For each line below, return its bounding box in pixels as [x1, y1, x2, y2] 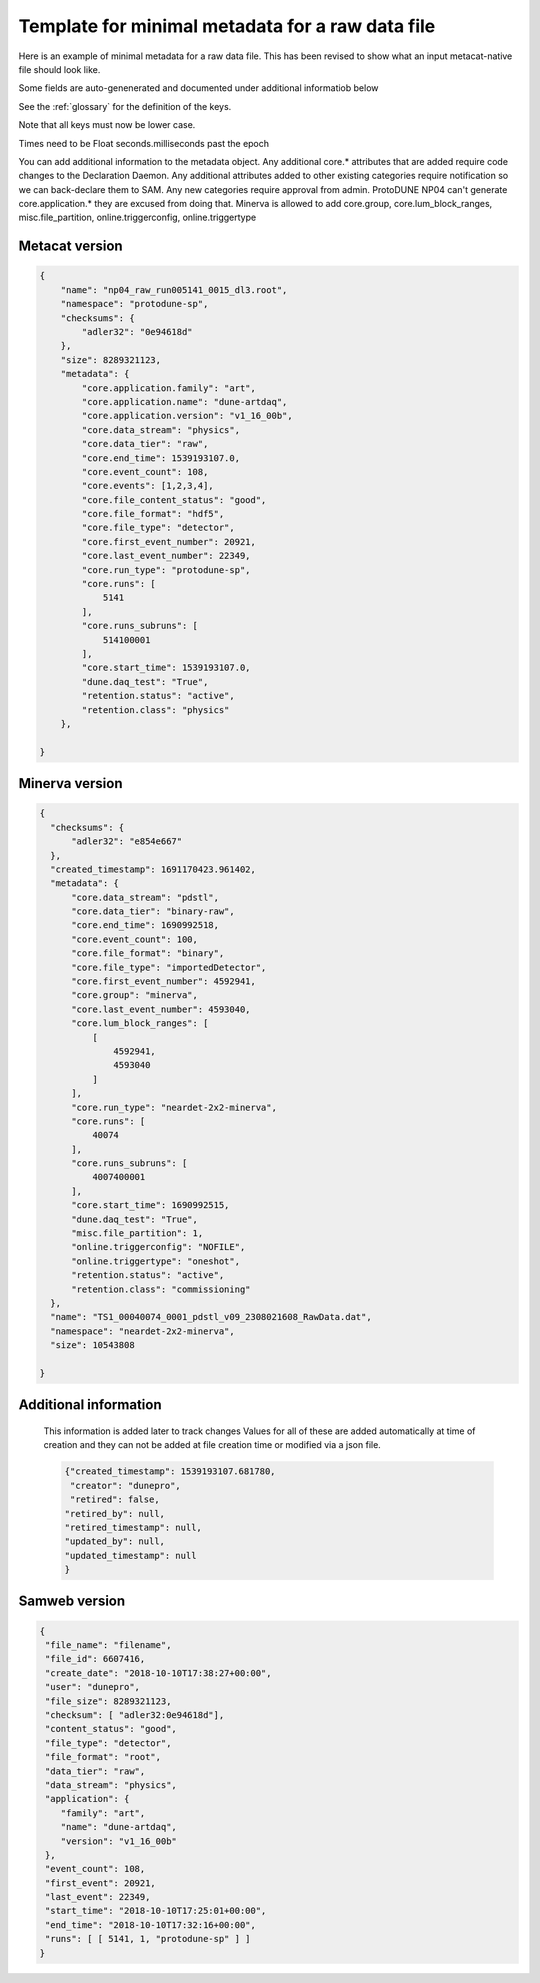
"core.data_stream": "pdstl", [71, 891, 220, 903]
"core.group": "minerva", [71, 990, 199, 1001]
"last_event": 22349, [45, 1891, 151, 1903]
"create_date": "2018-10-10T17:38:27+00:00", [45, 1667, 272, 1679]
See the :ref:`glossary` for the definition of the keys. [18, 100, 232, 112]
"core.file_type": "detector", [81, 522, 235, 534]
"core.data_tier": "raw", [81, 438, 209, 450]
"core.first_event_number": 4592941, [71, 976, 257, 987]
